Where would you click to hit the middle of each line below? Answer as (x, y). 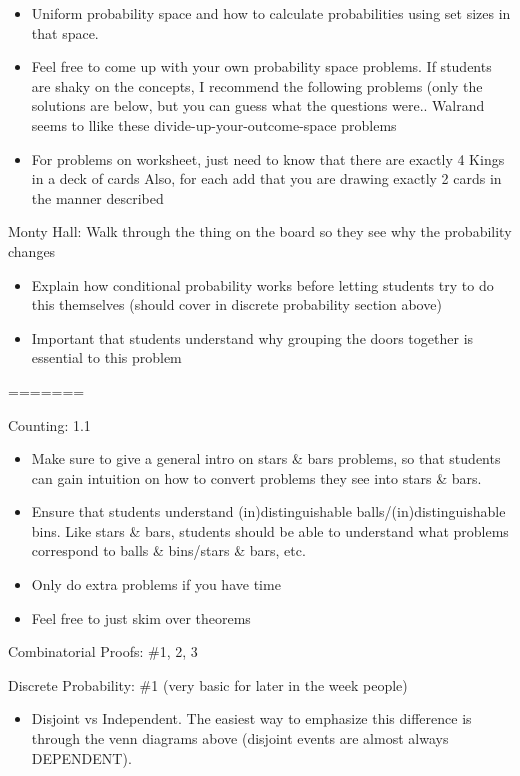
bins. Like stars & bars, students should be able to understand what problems (270, 530)
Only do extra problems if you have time (156, 584)
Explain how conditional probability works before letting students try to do (262, 284)
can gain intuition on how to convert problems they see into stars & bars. (256, 477)
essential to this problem (106, 357)
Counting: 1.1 (49, 424)
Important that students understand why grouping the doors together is (252, 337)
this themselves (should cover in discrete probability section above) (236, 304)
